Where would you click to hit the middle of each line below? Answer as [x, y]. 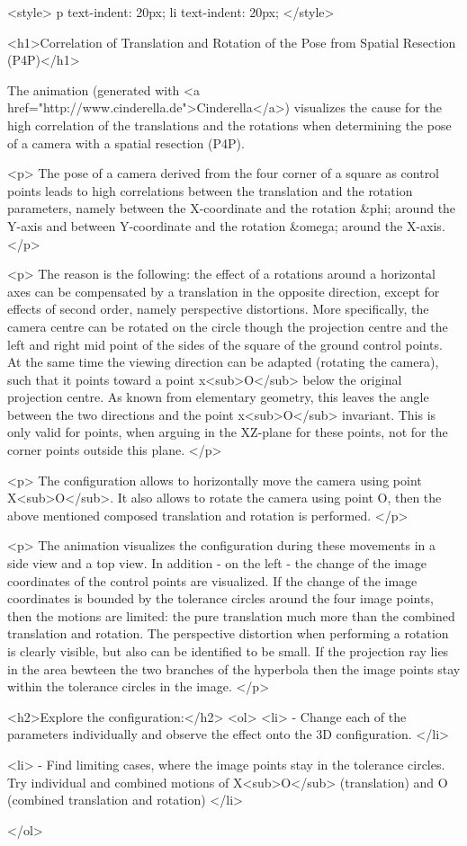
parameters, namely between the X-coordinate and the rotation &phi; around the [232, 208]
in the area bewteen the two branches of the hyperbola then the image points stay [234, 668]
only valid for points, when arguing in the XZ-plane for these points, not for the [228, 432]
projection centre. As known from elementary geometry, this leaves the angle [218, 397]
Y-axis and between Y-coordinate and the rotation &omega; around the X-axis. [226, 225]
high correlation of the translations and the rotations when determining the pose [229, 125]
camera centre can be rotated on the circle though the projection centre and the [228, 326]
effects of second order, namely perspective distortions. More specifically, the [218, 309]
